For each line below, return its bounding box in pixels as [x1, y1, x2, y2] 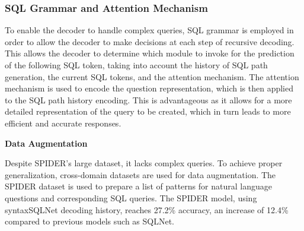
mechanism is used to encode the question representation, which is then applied [5, 82, 294, 94]
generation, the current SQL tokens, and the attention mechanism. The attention [5, 70, 299, 83]
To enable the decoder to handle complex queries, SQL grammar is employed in [5, 24, 294, 36]
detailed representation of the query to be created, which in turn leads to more [5, 105, 291, 118]
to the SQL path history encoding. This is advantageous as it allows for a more [5, 93, 292, 106]
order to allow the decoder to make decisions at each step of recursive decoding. [5, 35, 295, 48]
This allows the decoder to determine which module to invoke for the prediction [5, 47, 295, 59]
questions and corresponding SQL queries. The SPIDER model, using [5, 191, 257, 204]
